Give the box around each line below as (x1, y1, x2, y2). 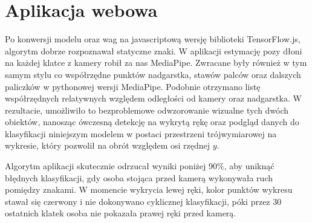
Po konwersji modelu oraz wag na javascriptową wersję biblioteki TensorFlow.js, (5, 33, 301, 45)
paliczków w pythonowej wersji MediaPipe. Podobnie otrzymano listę (5, 80, 261, 92)
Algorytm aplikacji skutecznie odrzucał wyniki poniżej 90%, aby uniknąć (5, 160, 275, 172)
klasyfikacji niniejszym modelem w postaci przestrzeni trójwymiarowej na (5, 127, 277, 140)
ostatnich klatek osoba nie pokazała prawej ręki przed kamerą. (5, 207, 236, 219)
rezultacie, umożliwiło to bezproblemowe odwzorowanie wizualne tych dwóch (5, 103, 289, 116)
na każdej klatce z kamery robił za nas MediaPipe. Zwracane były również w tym (5, 56, 307, 69)
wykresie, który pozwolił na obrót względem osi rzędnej (5, 139, 210, 152)
